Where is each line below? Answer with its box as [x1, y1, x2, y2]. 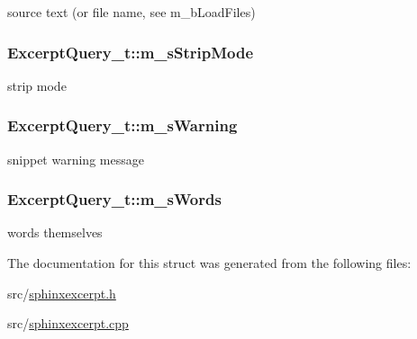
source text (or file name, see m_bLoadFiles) [7, 3, 256, 21]
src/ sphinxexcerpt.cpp [7, 314, 129, 333]
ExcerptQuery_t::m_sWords [7, 188, 222, 210]
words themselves [7, 223, 103, 242]
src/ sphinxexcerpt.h [7, 283, 116, 302]
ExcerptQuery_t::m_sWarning [7, 114, 238, 137]
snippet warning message [7, 149, 144, 168]
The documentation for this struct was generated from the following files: [7, 254, 412, 272]
